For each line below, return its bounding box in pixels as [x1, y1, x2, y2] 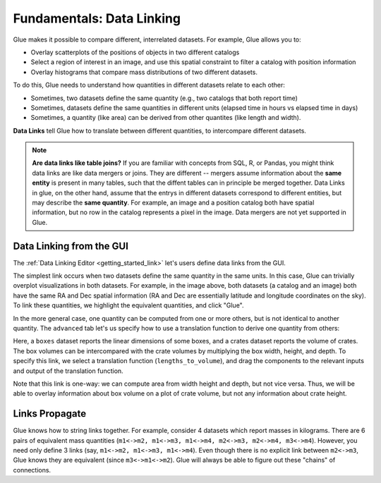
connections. [13, 465, 52, 474]
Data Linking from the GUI [13, 240, 128, 252]
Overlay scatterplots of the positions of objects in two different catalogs [30, 48, 240, 56]
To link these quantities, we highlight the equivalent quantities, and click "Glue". [13, 301, 244, 310]
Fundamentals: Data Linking [13, 11, 181, 26]
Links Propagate [13, 408, 87, 420]
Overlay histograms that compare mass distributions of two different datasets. [30, 68, 258, 76]
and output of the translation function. [13, 367, 123, 375]
